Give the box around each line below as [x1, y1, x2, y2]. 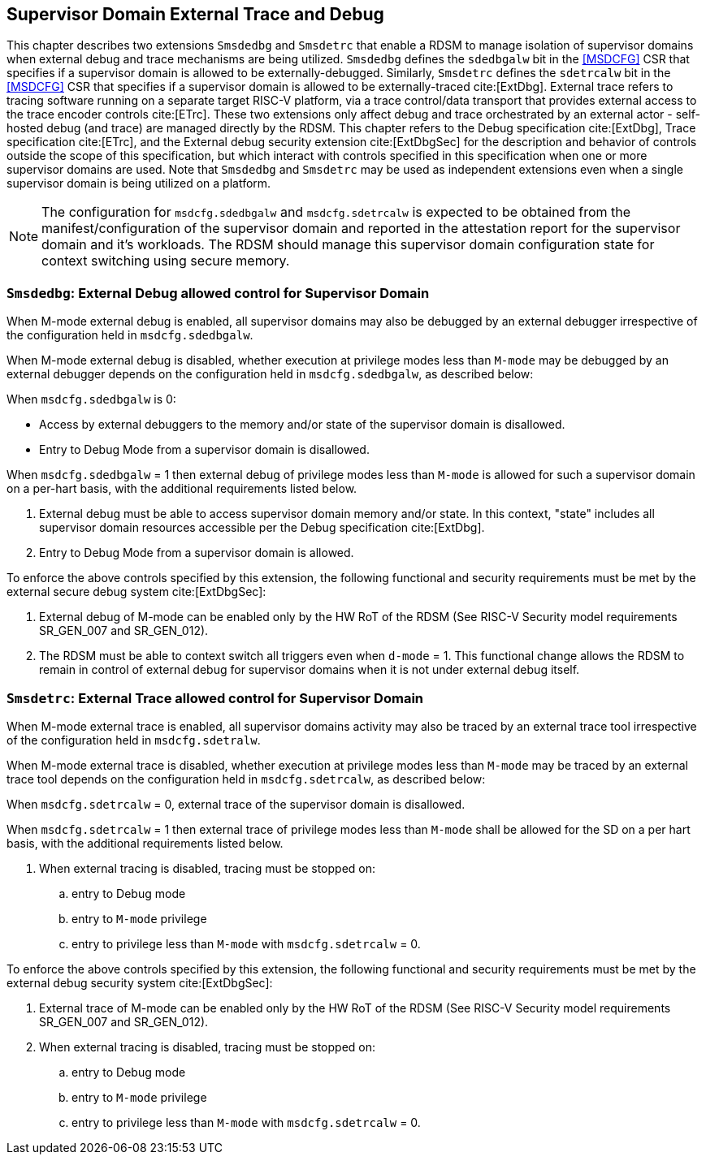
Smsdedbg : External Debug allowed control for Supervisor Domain [6, 284, 430, 301]
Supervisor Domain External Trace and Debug [6, 4, 384, 24]
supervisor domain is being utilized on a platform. [6, 176, 271, 191]
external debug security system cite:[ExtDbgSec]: [6, 975, 273, 990]
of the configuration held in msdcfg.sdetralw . [6, 732, 261, 747]
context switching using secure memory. [41, 252, 290, 270]
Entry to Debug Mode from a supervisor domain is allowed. [39, 546, 354, 560]
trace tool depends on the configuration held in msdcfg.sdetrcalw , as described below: [6, 771, 486, 786]
